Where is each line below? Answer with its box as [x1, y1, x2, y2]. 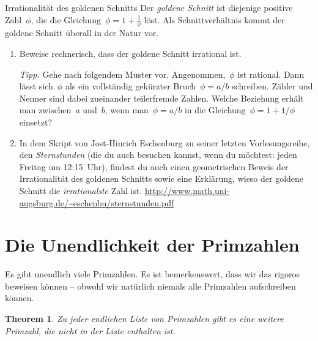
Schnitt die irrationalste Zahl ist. [19, 184, 142, 197]
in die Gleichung [184, 103, 246, 116]
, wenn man [105, 103, 149, 116]
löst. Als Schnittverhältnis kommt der [144, 13, 285, 26]
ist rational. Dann [237, 67, 305, 80]
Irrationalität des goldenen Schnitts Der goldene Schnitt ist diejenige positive [5, 1, 293, 13]
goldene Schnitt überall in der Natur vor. [5, 26, 159, 39]
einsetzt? [19, 115, 53, 128]
